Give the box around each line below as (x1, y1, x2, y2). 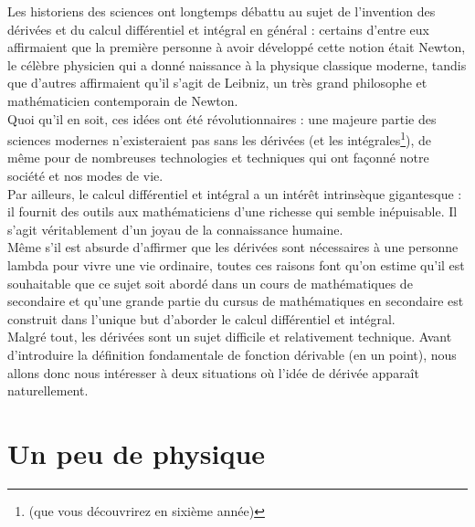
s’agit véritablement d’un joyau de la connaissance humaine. (7, 219, 343, 238)
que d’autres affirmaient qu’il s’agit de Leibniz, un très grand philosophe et (7, 73, 427, 92)
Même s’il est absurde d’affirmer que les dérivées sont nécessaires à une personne (7, 237, 459, 257)
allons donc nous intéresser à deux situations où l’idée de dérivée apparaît (7, 363, 419, 382)
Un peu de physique (7, 434, 266, 471)
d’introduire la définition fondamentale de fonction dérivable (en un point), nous (7, 344, 457, 364)
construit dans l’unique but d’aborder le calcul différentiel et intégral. (7, 309, 396, 328)
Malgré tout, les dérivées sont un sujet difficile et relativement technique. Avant (7, 327, 452, 346)
